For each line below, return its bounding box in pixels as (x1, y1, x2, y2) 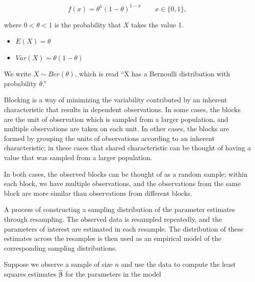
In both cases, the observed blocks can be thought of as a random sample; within (4, 168, 248, 179)
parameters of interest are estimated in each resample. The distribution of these (4, 223, 244, 234)
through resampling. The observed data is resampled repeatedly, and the (4, 214, 222, 224)
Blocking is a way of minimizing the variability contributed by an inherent (4, 94, 228, 105)
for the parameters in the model (65, 269, 161, 279)
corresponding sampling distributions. (4, 242, 117, 253)
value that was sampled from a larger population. (4, 152, 153, 163)
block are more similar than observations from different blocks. (4, 188, 192, 198)
